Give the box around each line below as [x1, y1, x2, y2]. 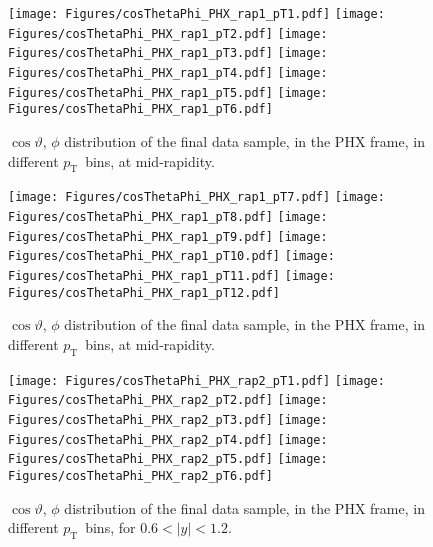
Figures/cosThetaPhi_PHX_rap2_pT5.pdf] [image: [8, 452, 328, 467]
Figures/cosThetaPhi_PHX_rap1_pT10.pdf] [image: [8, 249, 335, 264]
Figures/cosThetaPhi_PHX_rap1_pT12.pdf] [8, 285, 281, 300]
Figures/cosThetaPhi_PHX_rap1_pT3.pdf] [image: [8, 46, 328, 61]
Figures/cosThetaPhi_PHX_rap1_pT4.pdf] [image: [8, 65, 328, 80]
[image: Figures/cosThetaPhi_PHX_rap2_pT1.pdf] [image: [8, 373, 385, 388]
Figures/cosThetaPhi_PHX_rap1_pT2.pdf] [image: [8, 26, 328, 41]
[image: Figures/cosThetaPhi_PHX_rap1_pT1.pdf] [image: [8, 7, 385, 21]
